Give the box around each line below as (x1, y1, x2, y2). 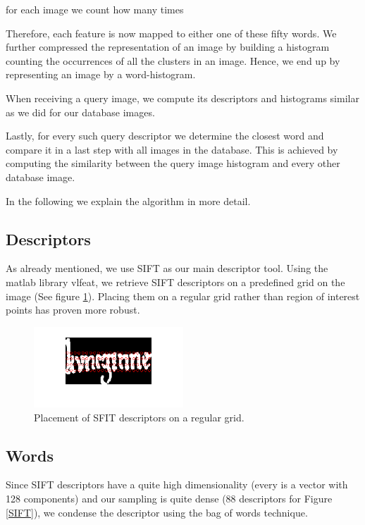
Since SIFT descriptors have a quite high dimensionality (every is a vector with (6, 477, 348, 492)
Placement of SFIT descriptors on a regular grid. (34, 409, 245, 424)
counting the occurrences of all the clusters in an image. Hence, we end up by (6, 53, 340, 68)
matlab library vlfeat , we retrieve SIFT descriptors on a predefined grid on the (6, 274, 345, 289)
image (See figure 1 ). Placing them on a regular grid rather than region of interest (6, 288, 360, 303)
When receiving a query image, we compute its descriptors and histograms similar (6, 90, 359, 105)
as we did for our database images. (6, 104, 155, 119)
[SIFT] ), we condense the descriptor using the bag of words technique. (6, 505, 308, 519)
